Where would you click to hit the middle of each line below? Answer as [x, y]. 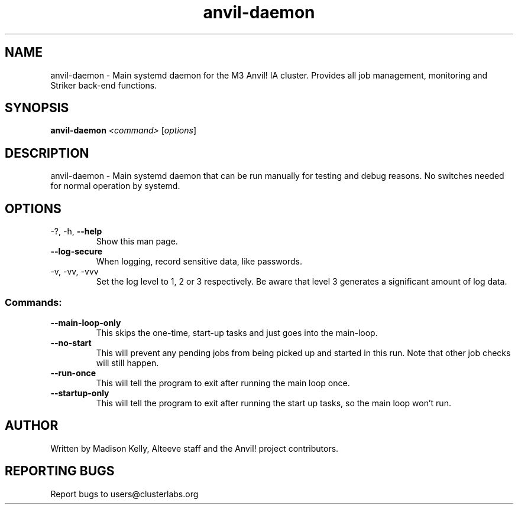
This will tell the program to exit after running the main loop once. [223, 383]
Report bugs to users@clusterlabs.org [124, 494]
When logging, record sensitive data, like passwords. [199, 262]
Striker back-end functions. [104, 85]
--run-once [73, 373]
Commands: [33, 302]
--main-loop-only [86, 322]
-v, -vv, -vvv [75, 272]
